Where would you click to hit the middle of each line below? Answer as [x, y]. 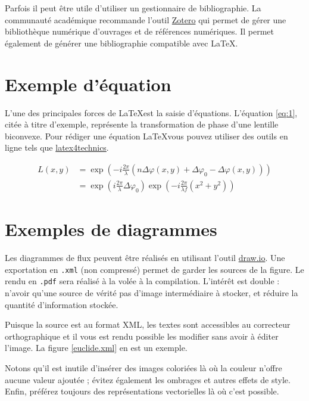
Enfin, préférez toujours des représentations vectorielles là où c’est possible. [142, 391]
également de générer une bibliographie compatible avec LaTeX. [121, 43]
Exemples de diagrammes [111, 229]
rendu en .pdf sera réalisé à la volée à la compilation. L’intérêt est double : [142, 281]
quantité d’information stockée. [62, 304]
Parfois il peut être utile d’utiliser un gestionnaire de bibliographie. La [133, 8]
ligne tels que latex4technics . [57, 147]
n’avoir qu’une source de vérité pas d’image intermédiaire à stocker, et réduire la [152, 292]
